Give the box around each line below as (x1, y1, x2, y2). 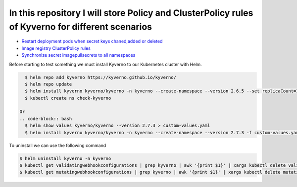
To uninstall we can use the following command (9, 142, 106, 148)
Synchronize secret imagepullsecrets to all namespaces (21, 52, 136, 58)
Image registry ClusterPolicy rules (21, 45, 91, 51)
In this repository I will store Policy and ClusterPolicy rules (9, 7, 253, 18)
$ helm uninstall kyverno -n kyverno (19, 155, 111, 161)
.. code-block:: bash (19, 116, 72, 121)
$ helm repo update (25, 81, 72, 87)
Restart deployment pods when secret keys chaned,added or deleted (21, 38, 163, 44)
